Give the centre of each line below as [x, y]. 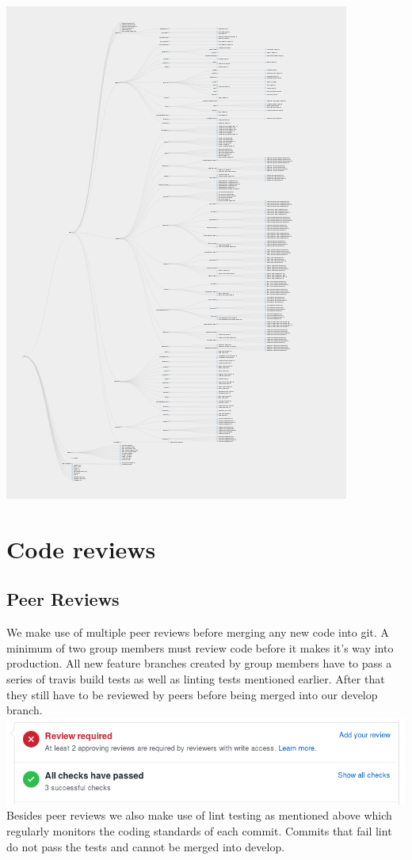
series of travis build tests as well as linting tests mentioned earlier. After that [196, 678]
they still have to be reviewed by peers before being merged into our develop [192, 694]
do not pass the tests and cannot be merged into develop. [146, 846]
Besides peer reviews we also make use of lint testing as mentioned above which [199, 815]
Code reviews [81, 548]
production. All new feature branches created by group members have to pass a [199, 663]
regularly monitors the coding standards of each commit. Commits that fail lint [199, 830]
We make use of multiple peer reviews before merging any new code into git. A [198, 632]
